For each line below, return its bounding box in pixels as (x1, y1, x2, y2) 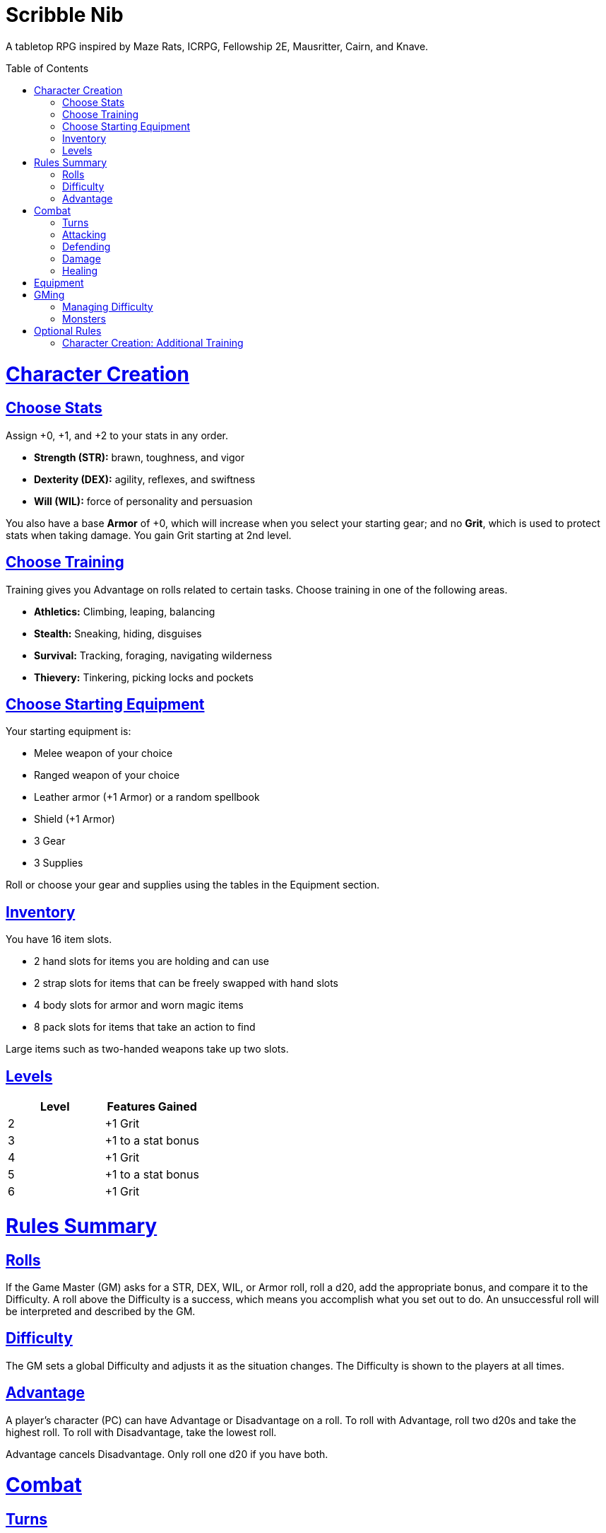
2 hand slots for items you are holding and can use (34, 955, 270, 968)
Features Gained (107, 1099, 197, 1114)
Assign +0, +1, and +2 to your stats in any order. (6, 429, 229, 441)
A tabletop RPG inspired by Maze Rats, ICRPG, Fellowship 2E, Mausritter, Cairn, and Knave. (6, 40, 429, 52)
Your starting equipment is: (6, 725, 131, 738)
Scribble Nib (6, 3, 124, 27)
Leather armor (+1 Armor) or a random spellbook (34, 791, 260, 804)
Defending (62, 240, 111, 253)
